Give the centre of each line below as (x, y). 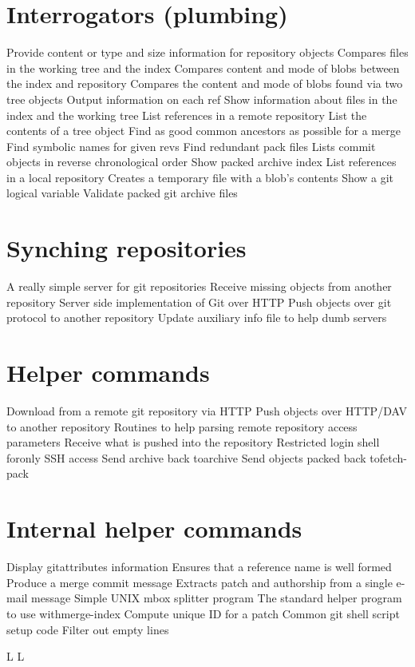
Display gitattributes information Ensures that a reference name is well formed (199, 567)
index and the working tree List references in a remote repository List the (187, 115)
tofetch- (389, 457)
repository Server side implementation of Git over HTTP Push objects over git (199, 302)
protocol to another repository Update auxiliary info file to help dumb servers (197, 318)
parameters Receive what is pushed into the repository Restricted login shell (193, 442)
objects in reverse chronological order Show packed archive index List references (202, 162)
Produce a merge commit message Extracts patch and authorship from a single (200, 582)
